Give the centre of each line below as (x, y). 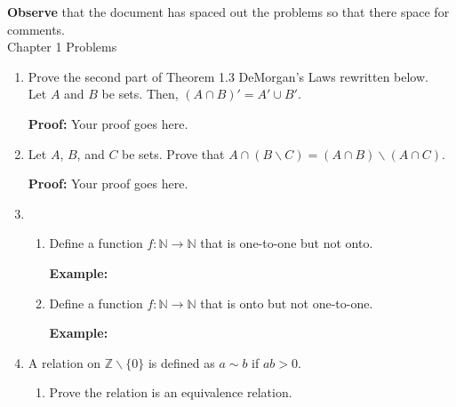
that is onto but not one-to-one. (287, 303)
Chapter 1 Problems (62, 47)
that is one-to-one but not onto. (287, 243)
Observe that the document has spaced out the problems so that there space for (228, 12)
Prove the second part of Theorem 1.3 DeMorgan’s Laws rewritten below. (228, 76)
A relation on (64, 362)
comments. (36, 29)
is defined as (181, 362)
